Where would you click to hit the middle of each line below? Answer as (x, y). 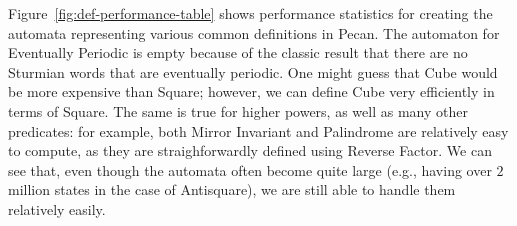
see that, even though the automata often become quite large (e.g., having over (250, 169)
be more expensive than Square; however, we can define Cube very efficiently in (251, 91)
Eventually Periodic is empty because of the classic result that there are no (238, 52)
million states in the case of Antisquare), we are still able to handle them (232, 189)
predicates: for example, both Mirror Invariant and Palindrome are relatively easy (258, 130)
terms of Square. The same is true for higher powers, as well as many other (238, 110)
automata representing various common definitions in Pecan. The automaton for (254, 32)
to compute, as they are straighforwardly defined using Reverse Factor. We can (250, 150)
